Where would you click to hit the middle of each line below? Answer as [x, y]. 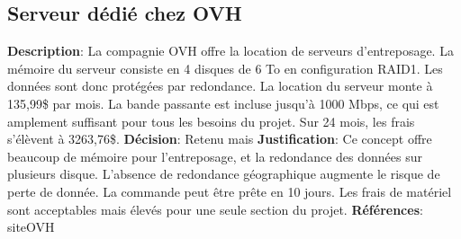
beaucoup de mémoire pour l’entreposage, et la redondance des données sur [215, 156]
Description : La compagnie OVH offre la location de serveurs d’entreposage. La [230, 51]
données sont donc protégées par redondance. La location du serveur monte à [220, 86]
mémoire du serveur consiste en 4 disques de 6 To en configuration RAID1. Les [225, 68]
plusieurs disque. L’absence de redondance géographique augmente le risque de [224, 174]
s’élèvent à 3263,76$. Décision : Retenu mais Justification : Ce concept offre [220, 139]
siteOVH [31, 227]
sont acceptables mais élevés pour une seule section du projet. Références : [215, 209]
